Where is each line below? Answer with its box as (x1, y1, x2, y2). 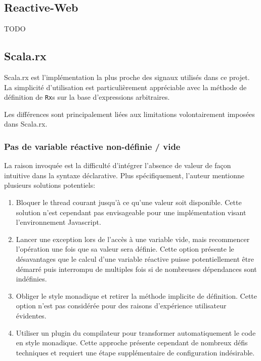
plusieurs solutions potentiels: (4, 180, 96, 190)
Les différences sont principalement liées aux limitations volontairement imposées (4, 108, 255, 119)
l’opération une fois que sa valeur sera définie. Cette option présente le (16, 244, 234, 254)
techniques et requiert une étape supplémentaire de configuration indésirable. (16, 347, 255, 357)
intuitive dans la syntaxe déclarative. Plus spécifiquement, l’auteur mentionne (4, 170, 245, 180)
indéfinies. (16, 273, 47, 284)
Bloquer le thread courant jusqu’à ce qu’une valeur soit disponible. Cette (16, 197, 242, 208)
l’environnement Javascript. (16, 217, 101, 227)
